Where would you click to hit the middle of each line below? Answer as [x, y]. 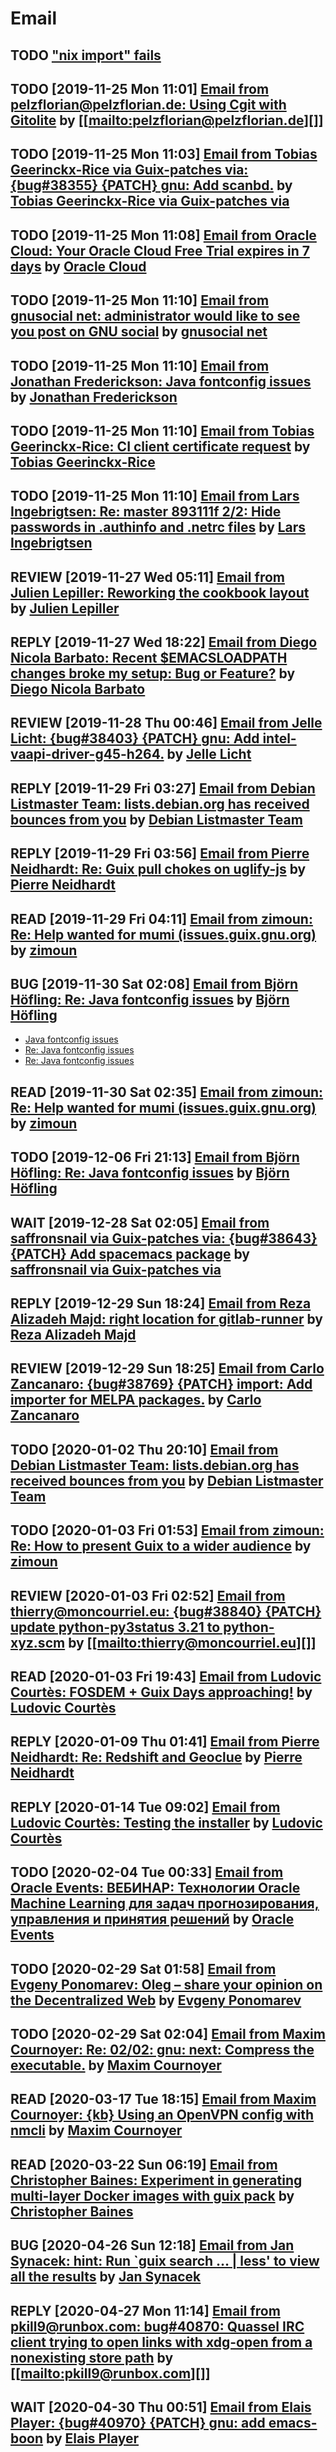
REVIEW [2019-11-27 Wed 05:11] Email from [147, 577]
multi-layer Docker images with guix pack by [152, 2195]
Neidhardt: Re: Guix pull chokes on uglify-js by [158, 869]
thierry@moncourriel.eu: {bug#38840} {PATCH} [166, 1611]
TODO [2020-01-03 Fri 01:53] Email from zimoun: [167, 1530]
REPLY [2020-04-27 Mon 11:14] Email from [145, 2310]
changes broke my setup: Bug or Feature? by [153, 673]
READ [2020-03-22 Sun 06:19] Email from [144, 2164]
